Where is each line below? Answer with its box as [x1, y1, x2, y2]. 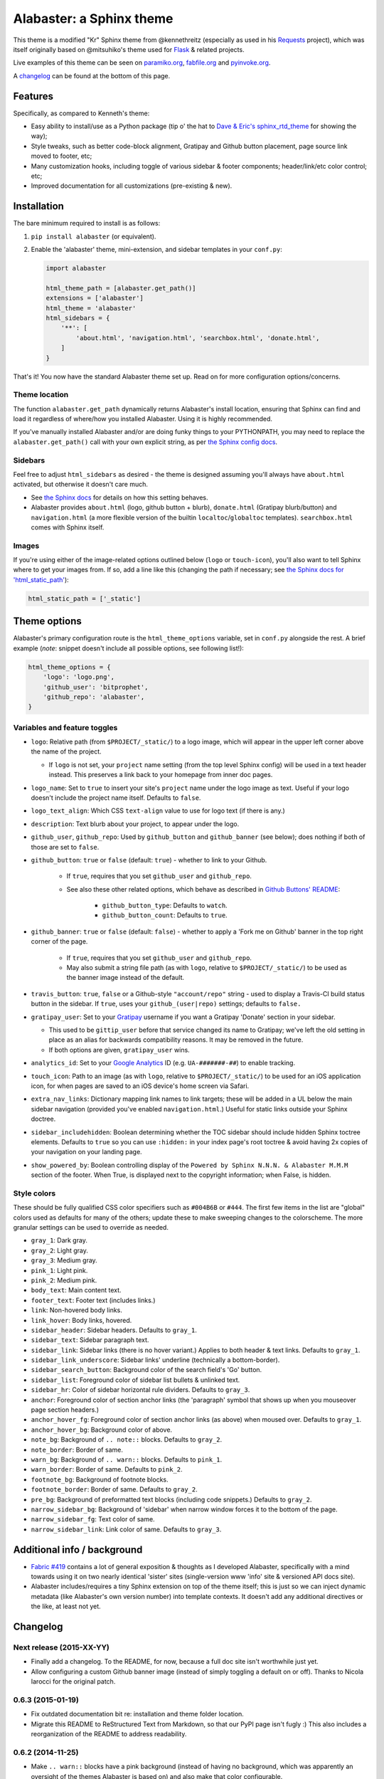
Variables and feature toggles [13, 722, 118, 732]
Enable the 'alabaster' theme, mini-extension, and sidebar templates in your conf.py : [31, 246, 282, 254]
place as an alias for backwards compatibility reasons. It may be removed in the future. [48, 1035, 304, 1044]
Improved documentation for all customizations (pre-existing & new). [31, 181, 233, 190]
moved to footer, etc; [31, 152, 92, 160]
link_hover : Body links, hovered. [31, 1316, 132, 1324]
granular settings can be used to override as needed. [13, 1223, 169, 1231]
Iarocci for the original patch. [31, 1677, 116, 1686]
